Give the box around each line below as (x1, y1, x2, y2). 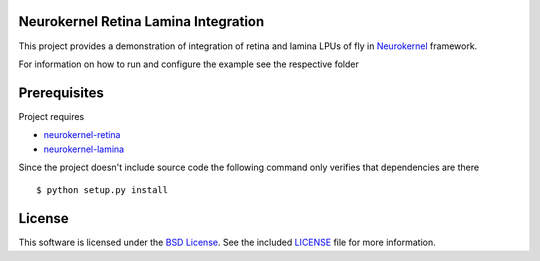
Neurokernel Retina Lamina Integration (18, 13, 265, 30)
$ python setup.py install (36, 185, 169, 196)
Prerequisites (18, 84, 104, 101)
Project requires (18, 110, 85, 122)
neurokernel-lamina (43, 143, 125, 155)
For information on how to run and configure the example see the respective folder (18, 58, 359, 70)
